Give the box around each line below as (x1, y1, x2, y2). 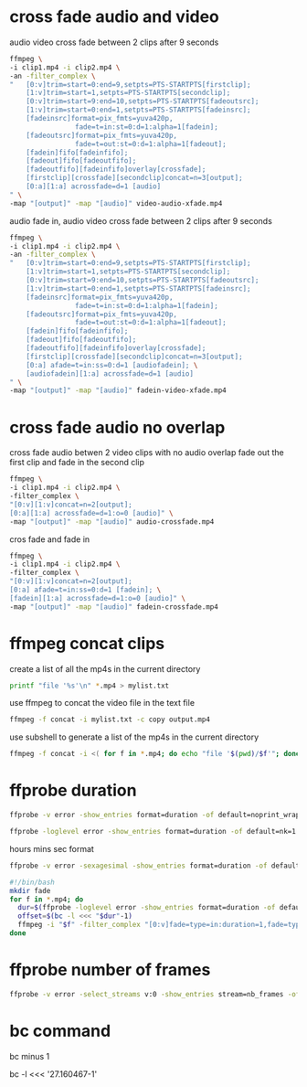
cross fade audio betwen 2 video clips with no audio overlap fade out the (9, 447, 285, 458)
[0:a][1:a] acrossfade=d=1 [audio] (26, 182, 162, 191)
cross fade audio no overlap (9, 417, 226, 438)
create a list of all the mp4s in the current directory (9, 663, 201, 674)
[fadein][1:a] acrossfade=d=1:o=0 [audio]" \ (9, 593, 185, 602)
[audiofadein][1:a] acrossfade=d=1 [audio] (26, 368, 195, 378)
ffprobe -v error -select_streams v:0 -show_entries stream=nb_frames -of (9, 989, 301, 998)
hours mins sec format (9, 843, 94, 854)
